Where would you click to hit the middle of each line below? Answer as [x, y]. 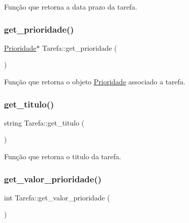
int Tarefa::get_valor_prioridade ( [57, 197]
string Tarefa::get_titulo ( [44, 122]
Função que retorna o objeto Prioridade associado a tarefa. [95, 81]
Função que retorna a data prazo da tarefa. [71, 7]
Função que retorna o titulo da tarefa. [63, 156]
